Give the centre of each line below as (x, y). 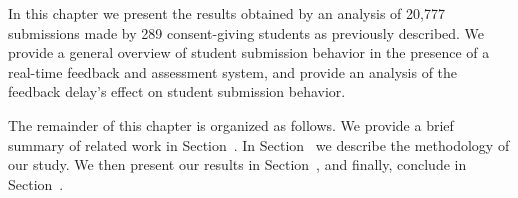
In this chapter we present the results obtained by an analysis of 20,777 (226, 13)
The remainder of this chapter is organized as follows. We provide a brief (231, 124)
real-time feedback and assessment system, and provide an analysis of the (233, 71)
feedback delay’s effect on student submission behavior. (177, 91)
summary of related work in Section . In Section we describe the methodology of (259, 144)
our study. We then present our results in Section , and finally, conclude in (237, 164)
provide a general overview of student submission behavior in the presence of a (249, 52)
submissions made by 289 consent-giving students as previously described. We (246, 32)
